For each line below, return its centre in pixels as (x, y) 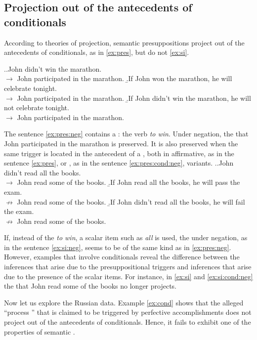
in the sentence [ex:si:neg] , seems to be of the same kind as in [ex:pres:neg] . (118, 247)
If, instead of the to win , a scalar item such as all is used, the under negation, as (126, 237)
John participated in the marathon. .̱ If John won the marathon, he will (125, 78)
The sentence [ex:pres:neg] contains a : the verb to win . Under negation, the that (126, 134)
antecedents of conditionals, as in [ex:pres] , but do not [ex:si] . (97, 52)
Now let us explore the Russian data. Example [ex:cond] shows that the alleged (124, 302)
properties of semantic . (40, 331)
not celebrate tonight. (37, 107)
